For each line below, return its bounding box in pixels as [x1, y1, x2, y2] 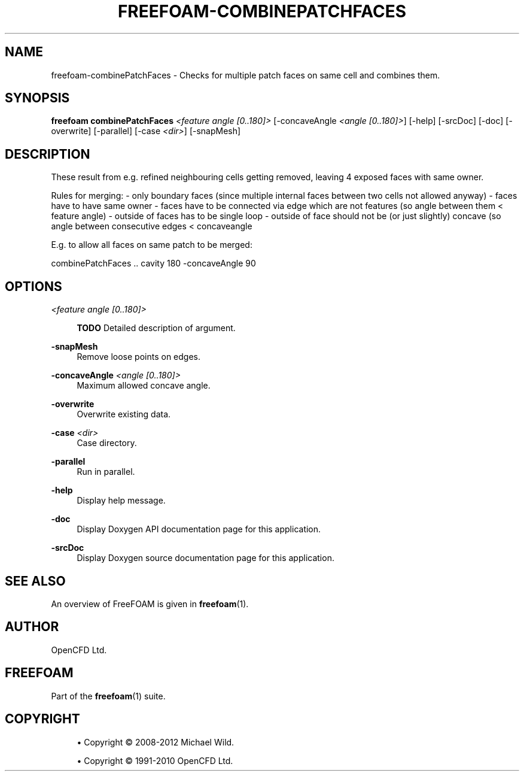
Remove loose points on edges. [77, 351, 201, 362]
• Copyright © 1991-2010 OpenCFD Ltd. [77, 755, 233, 766]
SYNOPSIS [5, 90, 70, 106]
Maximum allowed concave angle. [77, 380, 211, 391]
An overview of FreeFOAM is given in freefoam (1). [51, 598, 249, 609]
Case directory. [77, 438, 137, 448]
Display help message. [77, 495, 166, 506]
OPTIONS [5, 278, 62, 294]
